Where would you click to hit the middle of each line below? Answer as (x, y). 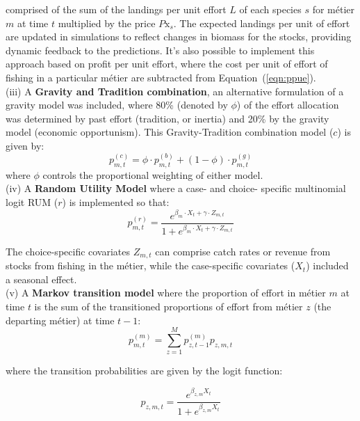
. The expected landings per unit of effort (262, 23)
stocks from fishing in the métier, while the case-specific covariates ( (150, 265)
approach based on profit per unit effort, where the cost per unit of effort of (167, 64)
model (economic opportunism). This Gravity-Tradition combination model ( (170, 132)
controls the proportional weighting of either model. (153, 174)
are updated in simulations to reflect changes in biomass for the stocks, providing (179, 37)
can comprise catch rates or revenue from (243, 251)
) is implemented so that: (116, 201)
